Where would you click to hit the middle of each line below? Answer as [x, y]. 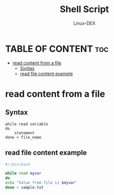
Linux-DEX [84, 23]
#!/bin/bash [18, 164]
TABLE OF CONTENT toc [57, 49]
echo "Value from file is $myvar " [41, 183]
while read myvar [23, 173]
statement [25, 133]
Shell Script [84, 9]
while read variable [27, 124]
